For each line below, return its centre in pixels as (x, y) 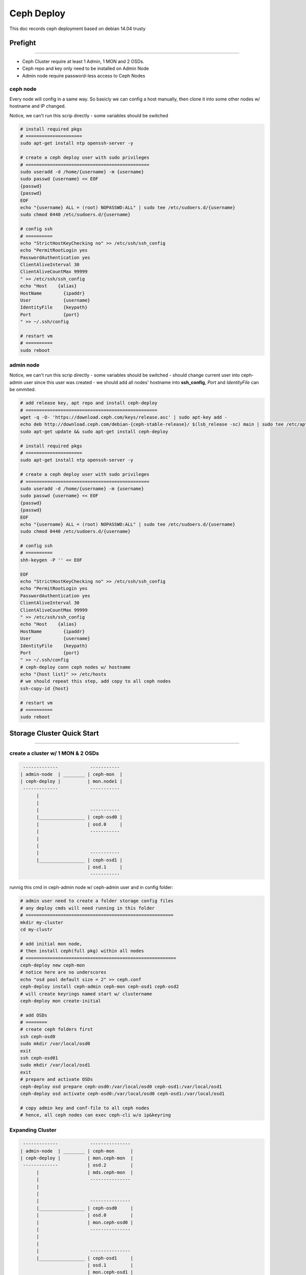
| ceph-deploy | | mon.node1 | (71, 781)
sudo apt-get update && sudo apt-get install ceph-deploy (94, 431)
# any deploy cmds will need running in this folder (87, 908)
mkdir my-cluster (42, 922)
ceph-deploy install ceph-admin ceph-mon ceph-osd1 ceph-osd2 (99, 987)
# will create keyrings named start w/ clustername (86, 994)
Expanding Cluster (33, 1130)
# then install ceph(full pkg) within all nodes (82, 951)
